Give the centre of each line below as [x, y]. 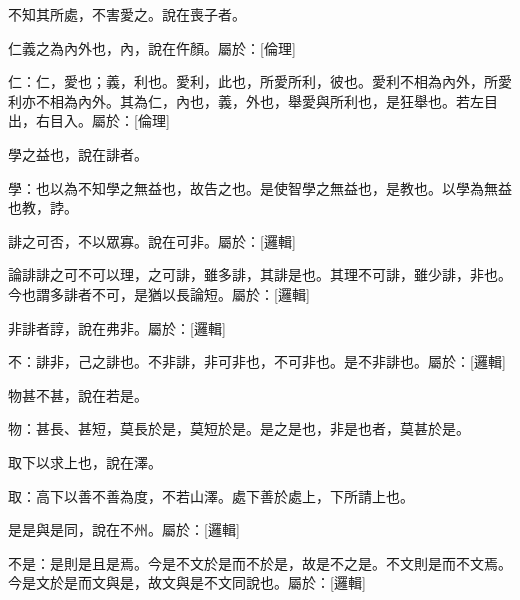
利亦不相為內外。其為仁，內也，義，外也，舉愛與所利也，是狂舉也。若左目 [253, 100]
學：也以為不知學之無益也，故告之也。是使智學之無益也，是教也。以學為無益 [260, 187]
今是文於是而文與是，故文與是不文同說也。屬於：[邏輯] [187, 582]
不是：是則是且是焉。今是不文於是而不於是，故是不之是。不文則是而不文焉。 [260, 562]
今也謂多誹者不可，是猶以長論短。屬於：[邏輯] [159, 293]
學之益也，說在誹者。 [78, 153]
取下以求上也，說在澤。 [85, 461]
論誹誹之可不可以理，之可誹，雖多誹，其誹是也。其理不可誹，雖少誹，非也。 [260, 274]
